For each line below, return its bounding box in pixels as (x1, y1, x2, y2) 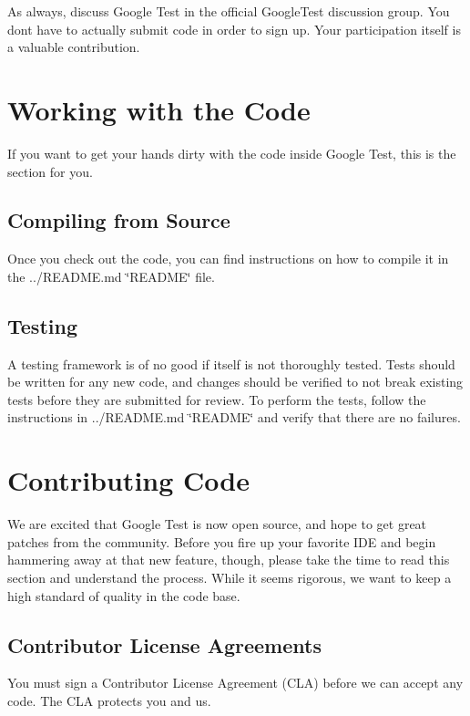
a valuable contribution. (7, 37, 140, 57)
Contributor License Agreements (7, 630, 322, 659)
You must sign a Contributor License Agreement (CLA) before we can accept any (7, 673, 464, 692)
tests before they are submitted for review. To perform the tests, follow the (7, 389, 426, 409)
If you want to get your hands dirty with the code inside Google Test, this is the (7, 143, 456, 162)
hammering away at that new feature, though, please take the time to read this (7, 550, 450, 569)
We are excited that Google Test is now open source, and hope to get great (7, 514, 427, 534)
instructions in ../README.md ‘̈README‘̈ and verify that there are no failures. (7, 408, 461, 427)
